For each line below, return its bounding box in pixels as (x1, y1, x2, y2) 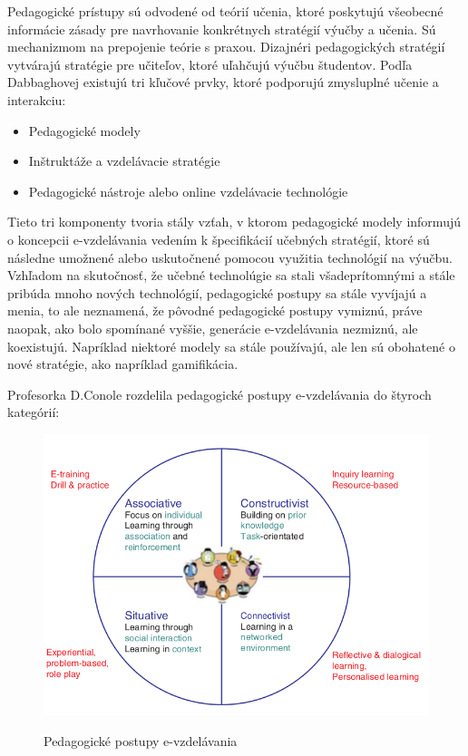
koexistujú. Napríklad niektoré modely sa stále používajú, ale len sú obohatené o (7, 336, 455, 355)
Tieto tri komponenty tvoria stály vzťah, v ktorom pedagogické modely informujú (7, 212, 461, 231)
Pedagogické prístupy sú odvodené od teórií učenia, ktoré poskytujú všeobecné (7, 2, 444, 20)
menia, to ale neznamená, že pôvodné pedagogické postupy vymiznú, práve (7, 301, 423, 320)
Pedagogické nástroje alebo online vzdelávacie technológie (28, 181, 348, 200)
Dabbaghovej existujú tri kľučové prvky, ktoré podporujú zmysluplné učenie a (7, 73, 439, 92)
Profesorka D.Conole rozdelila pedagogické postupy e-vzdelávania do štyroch (7, 384, 432, 403)
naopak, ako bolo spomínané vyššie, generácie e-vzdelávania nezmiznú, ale (7, 318, 418, 337)
